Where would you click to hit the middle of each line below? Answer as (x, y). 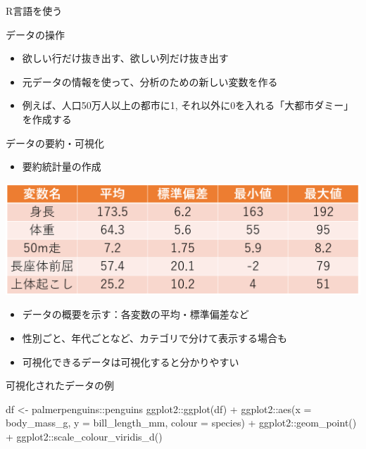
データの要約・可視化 (55, 143)
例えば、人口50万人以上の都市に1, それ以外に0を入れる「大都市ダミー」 (188, 105)
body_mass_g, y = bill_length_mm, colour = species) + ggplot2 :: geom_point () (181, 423)
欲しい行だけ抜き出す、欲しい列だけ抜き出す (125, 58)
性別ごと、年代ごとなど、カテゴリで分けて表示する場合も (155, 337)
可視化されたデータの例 (60, 385)
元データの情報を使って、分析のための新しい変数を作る (150, 81)
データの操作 (35, 34)
